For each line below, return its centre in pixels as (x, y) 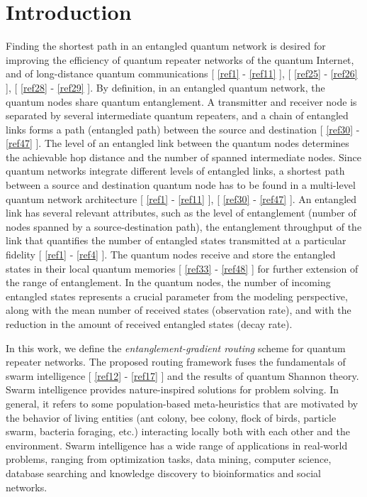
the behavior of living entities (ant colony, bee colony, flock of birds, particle (171, 417)
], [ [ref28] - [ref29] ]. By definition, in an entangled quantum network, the (165, 87)
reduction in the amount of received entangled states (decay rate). (149, 324)
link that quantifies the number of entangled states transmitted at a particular (176, 240)
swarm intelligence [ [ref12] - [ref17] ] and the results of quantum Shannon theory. (182, 375)
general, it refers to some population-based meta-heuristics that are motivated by (182, 403)
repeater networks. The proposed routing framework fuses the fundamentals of (176, 362)
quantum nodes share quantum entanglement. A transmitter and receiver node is (181, 101)
